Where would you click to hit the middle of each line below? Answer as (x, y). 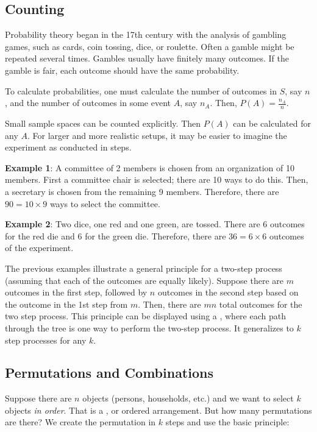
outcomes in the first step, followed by (76, 292)
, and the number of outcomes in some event (88, 103)
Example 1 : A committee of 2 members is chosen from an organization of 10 (150, 167)
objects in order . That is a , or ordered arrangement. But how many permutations (158, 410)
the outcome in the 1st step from (66, 304)
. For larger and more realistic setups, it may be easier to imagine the (157, 135)
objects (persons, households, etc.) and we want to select (188, 398)
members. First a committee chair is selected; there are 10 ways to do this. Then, (157, 179)
